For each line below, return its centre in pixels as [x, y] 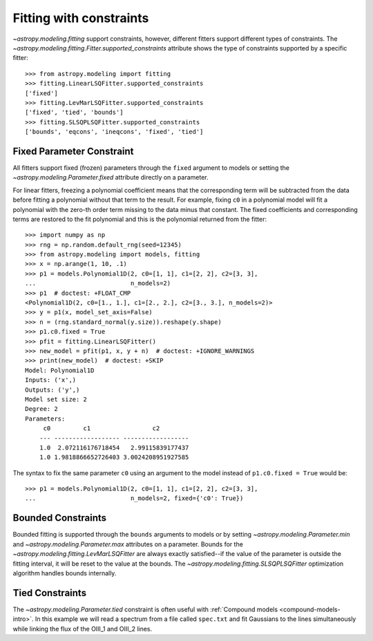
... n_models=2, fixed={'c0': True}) [134, 498]
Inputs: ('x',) [51, 380]
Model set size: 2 [56, 399]
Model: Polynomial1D [60, 370]
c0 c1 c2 [102, 429]
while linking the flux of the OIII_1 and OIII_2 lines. [83, 629]
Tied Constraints [49, 593]
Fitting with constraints [81, 18]
